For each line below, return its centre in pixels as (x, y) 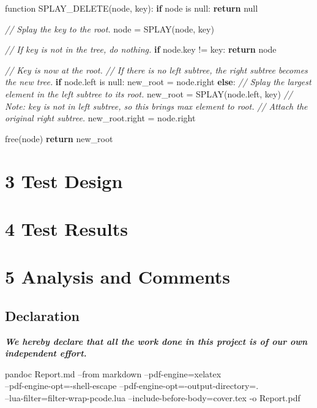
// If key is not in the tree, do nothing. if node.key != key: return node (141, 49)
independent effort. (46, 353)
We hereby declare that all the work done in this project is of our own (156, 341)
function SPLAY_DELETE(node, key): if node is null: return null (132, 8)
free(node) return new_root (59, 138)
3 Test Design (64, 180)
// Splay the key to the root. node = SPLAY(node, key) (110, 28)
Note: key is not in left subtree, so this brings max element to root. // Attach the (156, 106)
